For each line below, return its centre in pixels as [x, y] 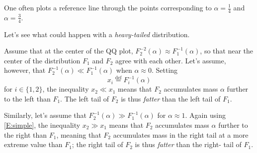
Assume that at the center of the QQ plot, [69, 51]
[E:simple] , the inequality [42, 125]
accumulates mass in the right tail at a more [181, 134]
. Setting [165, 70]
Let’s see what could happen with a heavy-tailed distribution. [97, 34]
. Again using [205, 115]
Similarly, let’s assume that [45, 115]
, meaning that [79, 134]
